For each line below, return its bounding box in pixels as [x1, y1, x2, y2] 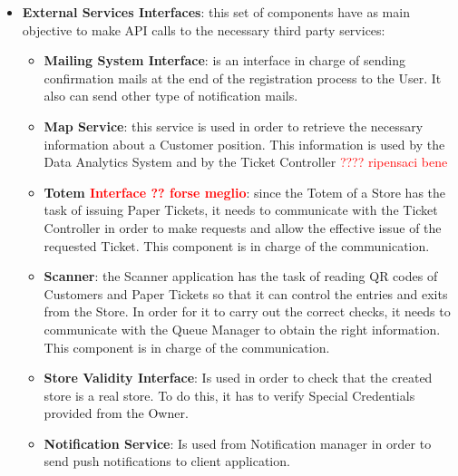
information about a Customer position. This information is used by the [44, 134, 445, 153]
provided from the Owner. [44, 403, 189, 423]
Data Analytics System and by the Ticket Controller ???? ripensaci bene [44, 152, 448, 171]
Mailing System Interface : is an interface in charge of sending [44, 51, 405, 70]
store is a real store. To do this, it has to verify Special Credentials [44, 385, 415, 404]
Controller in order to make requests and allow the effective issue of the [44, 218, 442, 237]
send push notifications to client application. [44, 452, 290, 471]
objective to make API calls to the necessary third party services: [22, 20, 385, 39]
